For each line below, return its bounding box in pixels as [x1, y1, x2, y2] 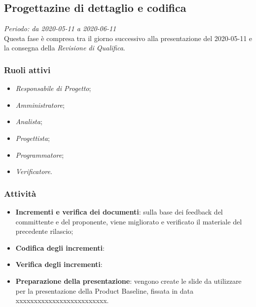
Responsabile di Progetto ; [15, 83, 91, 93]
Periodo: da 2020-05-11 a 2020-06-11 [4, 23, 116, 34]
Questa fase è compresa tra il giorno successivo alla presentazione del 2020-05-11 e [4, 33, 253, 43]
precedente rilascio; [15, 226, 73, 236]
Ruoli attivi [4, 63, 51, 76]
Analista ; [15, 116, 42, 127]
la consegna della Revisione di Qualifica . [4, 43, 125, 53]
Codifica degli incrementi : [15, 242, 105, 253]
